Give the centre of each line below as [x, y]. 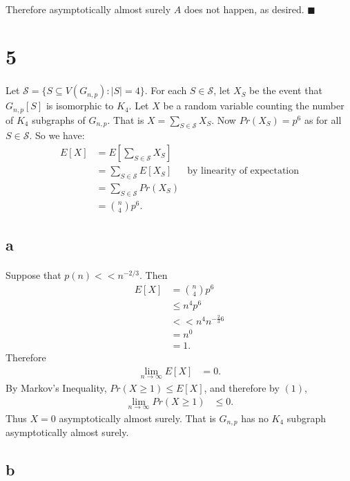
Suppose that [33, 275]
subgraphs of [59, 119]
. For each [166, 90]
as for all [323, 119]
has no [255, 418]
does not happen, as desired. [244, 9]
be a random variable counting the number [254, 106]
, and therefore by [242, 387]
